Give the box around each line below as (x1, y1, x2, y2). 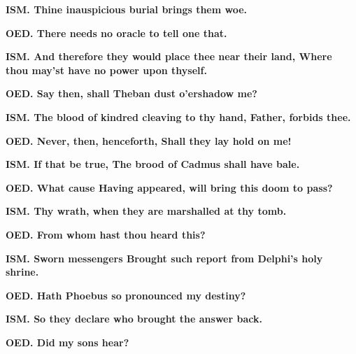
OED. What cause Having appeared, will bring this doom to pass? (6, 180, 333, 194)
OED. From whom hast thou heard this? (6, 227, 206, 241)
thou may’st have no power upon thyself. (6, 62, 207, 77)
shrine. (6, 264, 39, 279)
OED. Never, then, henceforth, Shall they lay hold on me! (6, 133, 292, 148)
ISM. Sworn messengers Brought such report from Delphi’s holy (6, 250, 323, 265)
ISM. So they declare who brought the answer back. (6, 311, 262, 326)
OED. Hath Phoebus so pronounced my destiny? (6, 288, 246, 302)
